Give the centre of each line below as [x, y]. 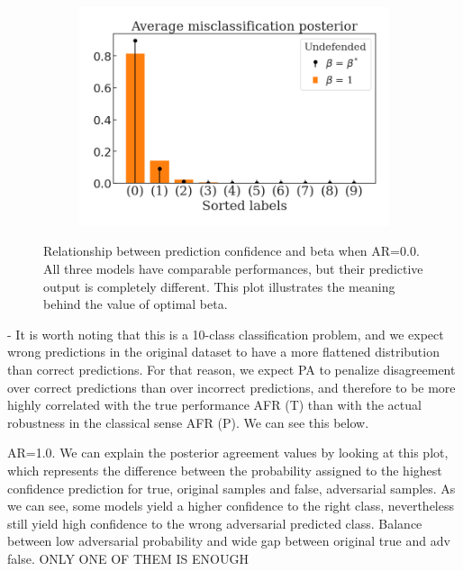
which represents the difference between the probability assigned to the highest [225, 470]
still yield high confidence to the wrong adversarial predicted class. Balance [215, 523]
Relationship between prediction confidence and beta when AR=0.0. [231, 251]
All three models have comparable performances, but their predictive [233, 269]
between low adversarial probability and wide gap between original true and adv [229, 541]
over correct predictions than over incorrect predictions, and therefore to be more [231, 387]
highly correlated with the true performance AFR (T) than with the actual [214, 405]
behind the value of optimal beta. [136, 304]
